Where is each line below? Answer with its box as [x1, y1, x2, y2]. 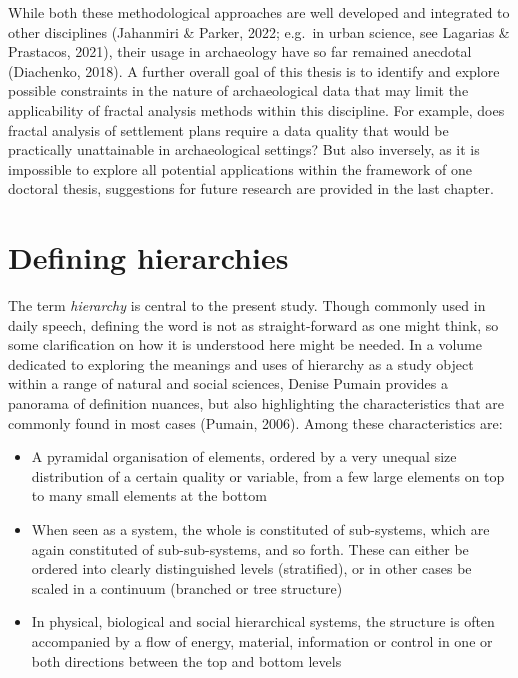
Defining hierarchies [8, 237, 289, 278]
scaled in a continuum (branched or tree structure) [31, 577, 343, 598]
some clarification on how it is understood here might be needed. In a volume [8, 334, 482, 355]
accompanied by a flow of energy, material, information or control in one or [31, 630, 493, 651]
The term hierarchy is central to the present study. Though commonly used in [8, 295, 486, 316]
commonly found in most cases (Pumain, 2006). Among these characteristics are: [8, 412, 503, 433]
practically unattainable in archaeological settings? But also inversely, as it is [8, 139, 480, 160]
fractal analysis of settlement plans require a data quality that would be [8, 119, 449, 140]
